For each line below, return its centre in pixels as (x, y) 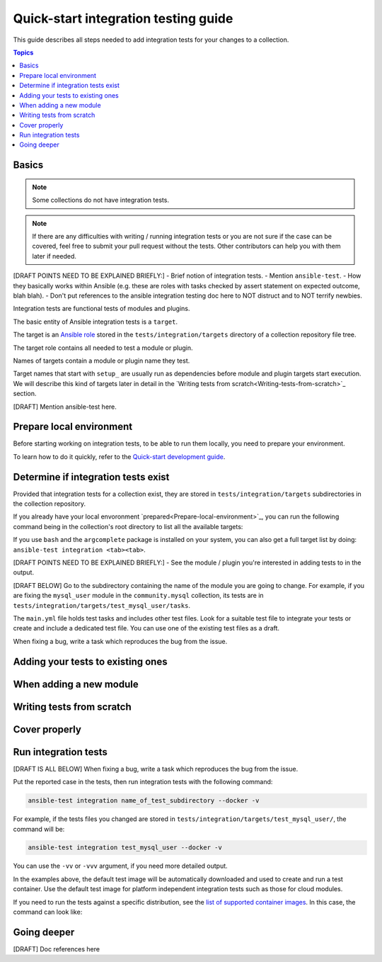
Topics (23, 52)
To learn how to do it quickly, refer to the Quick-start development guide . (119, 456)
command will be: (39, 829)
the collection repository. (50, 504)
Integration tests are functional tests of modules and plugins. (102, 309)
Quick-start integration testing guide (123, 18)
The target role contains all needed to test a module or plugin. (103, 348)
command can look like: (48, 912)
